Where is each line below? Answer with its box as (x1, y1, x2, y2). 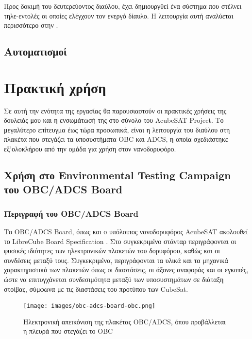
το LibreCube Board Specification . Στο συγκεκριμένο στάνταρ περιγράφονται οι (4, 236, 236, 246)
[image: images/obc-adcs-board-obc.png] (23, 302, 156, 310)
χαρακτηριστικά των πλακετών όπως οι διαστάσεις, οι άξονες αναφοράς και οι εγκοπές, (4, 264, 249, 275)
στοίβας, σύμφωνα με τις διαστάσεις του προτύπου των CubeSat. (4, 283, 188, 294)
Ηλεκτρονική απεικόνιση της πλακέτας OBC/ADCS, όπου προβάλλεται (23, 316, 226, 326)
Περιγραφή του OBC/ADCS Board (4, 207, 138, 219)
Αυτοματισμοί (4, 44, 67, 59)
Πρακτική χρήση (4, 77, 106, 97)
